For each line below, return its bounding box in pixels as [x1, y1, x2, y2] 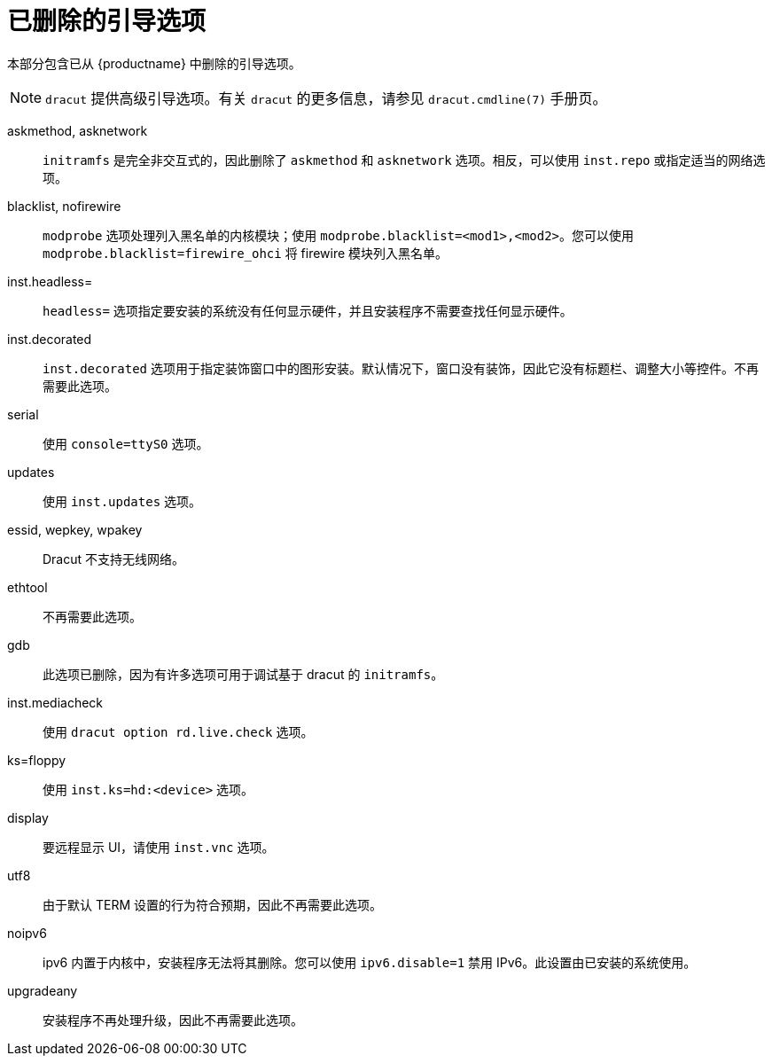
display [7, 809, 49, 825]
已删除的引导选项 [7, 6, 207, 36]
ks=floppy [7, 752, 66, 768]
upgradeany [7, 982, 78, 998]
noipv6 [7, 925, 47, 941]
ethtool [7, 579, 48, 595]
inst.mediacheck [7, 694, 104, 710]
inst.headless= [7, 273, 93, 289]
